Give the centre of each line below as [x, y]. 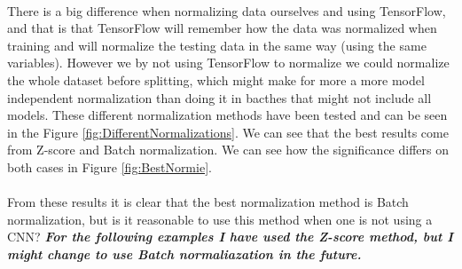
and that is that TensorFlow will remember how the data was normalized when [222, 28]
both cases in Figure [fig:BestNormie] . [110, 166]
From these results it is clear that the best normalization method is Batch [208, 202]
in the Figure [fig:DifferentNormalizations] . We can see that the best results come [228, 132]
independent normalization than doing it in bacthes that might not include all [219, 97]
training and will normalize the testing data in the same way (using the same [217, 45]
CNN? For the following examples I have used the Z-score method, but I [230, 237]
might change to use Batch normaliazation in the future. [184, 253]
